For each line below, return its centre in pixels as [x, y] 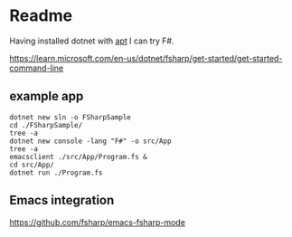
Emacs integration [62, 200]
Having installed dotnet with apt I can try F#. [92, 41]
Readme [41, 16]
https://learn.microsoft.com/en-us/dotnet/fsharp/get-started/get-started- [146, 58]
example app [47, 96]
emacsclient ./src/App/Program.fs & [78, 156]
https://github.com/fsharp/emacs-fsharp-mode [97, 222]
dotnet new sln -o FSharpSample [70, 117]
